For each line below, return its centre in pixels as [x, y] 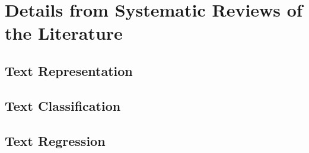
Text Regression [55, 140]
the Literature [64, 33]
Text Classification [63, 105]
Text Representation [69, 70]
